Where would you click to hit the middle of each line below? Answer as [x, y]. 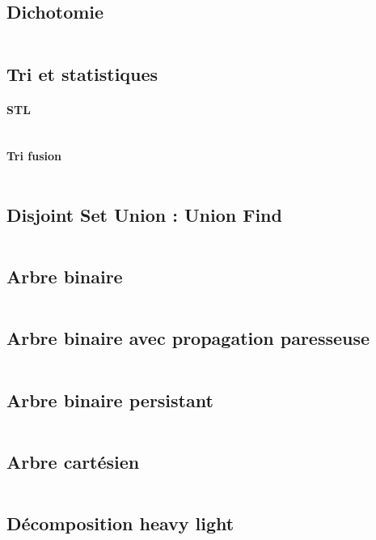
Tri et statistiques [82, 73]
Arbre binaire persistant [110, 400]
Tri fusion [34, 156]
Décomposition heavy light [120, 523]
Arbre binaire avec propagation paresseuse [188, 338]
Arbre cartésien [73, 461]
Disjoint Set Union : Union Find [144, 214]
